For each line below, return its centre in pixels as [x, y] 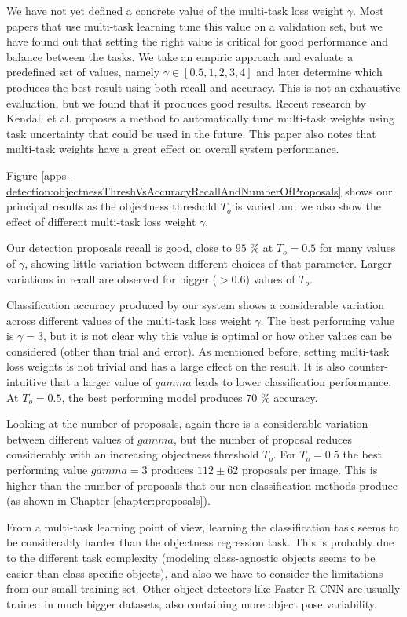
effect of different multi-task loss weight [101, 221]
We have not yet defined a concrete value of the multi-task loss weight [175, 10]
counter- [368, 366]
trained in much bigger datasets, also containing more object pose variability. [192, 603]
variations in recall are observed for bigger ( [112, 278]
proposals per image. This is [310, 470]
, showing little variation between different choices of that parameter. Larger [208, 263]
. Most [368, 10]
